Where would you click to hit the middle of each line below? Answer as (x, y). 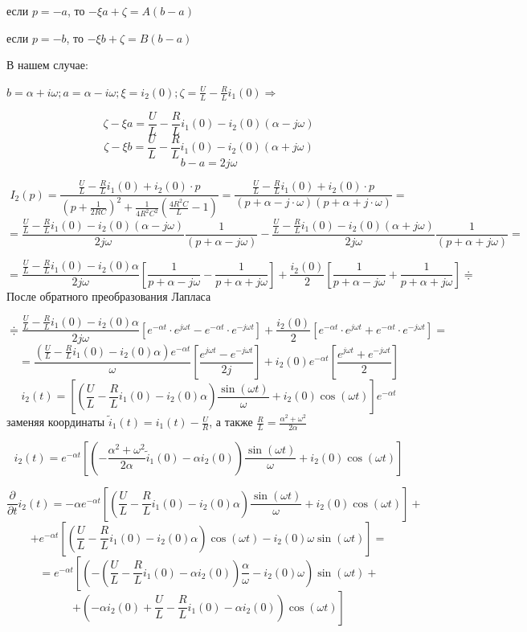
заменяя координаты (56, 422)
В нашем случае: (47, 65)
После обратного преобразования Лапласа (109, 295)
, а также (231, 422)
